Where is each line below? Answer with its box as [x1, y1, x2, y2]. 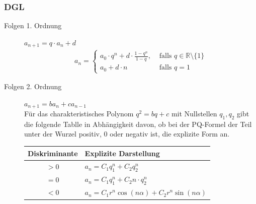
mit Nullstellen [171, 108, 217, 119]
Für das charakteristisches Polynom [24, 108, 134, 119]
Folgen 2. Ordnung [4, 81, 62, 92]
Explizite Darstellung [84, 148, 160, 158]
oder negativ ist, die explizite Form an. [110, 128, 230, 139]
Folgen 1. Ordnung [4, 20, 62, 31]
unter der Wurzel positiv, [24, 128, 102, 139]
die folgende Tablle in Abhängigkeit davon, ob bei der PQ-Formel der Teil [24, 118, 252, 129]
